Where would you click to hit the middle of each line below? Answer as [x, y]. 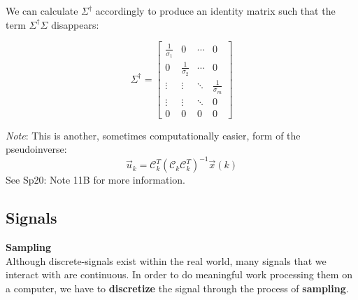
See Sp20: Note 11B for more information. [95, 180]
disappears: [75, 24]
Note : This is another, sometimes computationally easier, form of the [153, 135]
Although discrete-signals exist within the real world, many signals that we [166, 260]
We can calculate [42, 11]
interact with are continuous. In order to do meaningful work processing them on [179, 274]
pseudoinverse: [36, 149]
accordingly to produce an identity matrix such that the [215, 11]
